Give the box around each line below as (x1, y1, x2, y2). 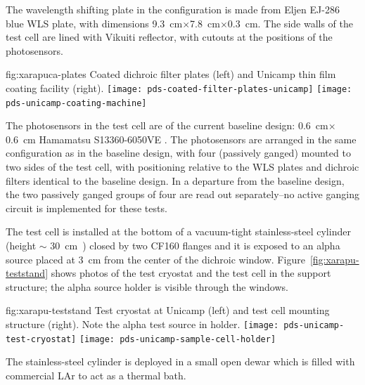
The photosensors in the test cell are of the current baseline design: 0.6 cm (6, 118, 328, 133)
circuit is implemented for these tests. (6, 200, 167, 215)
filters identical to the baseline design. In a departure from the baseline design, (6, 173, 345, 188)
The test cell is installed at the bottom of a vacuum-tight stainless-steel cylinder (6, 224, 351, 239)
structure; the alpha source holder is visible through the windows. (6, 279, 288, 294)
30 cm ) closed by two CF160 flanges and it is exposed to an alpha (50, 238, 340, 253)
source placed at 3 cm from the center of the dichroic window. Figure (6, 252, 305, 266)
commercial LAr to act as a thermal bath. (6, 367, 186, 382)
